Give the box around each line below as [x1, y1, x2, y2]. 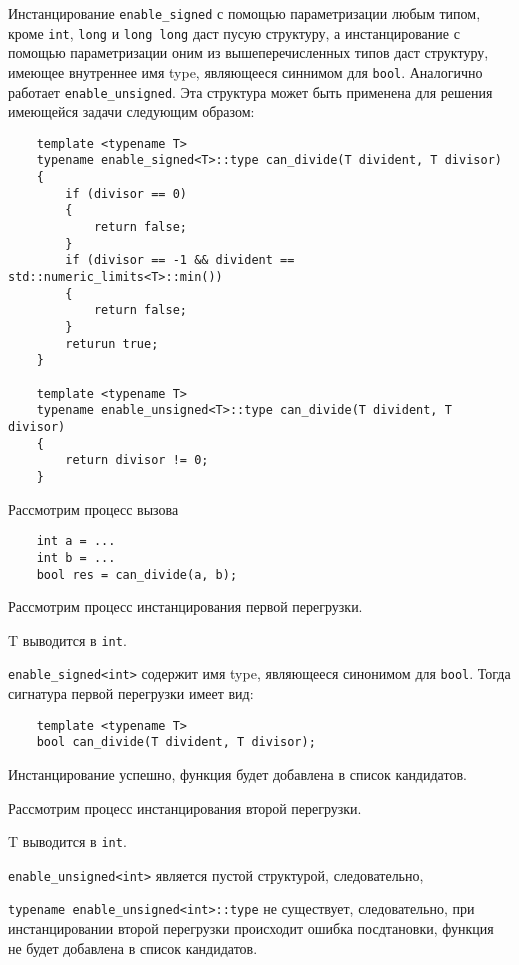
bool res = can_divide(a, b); [36, 567, 238, 582]
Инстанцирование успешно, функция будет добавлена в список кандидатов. [8, 763, 467, 784]
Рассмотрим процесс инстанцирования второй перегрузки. [8, 797, 362, 818]
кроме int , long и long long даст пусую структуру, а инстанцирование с [8, 22, 460, 43]
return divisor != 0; [65, 453, 209, 468]
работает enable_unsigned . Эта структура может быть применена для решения [8, 81, 493, 102]
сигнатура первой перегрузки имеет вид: [8, 683, 254, 704]
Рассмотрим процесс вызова [8, 498, 179, 519]
